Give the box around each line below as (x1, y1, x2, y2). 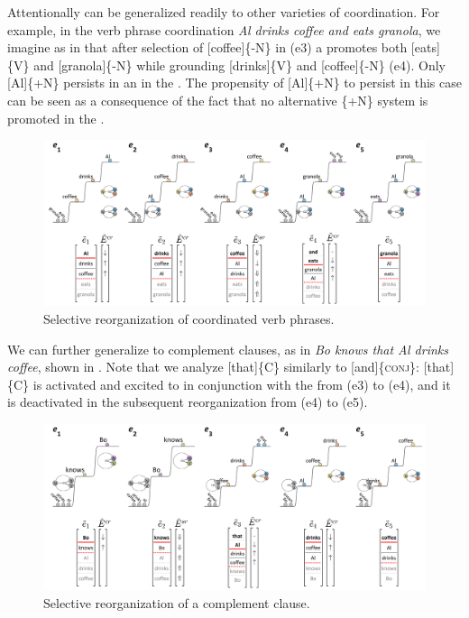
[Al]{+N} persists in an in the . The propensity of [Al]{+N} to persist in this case (7, 73, 462, 92)
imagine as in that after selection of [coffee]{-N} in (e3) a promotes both (7, 38, 408, 57)
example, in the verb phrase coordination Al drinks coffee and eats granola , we (7, 20, 441, 39)
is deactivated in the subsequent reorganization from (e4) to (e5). (7, 392, 368, 411)
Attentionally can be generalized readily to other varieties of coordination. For (7, 3, 440, 21)
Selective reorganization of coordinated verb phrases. (43, 309, 335, 327)
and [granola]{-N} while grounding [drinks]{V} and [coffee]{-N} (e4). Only (33, 55, 446, 74)
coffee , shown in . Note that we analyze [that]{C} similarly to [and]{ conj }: (7, 357, 419, 376)
